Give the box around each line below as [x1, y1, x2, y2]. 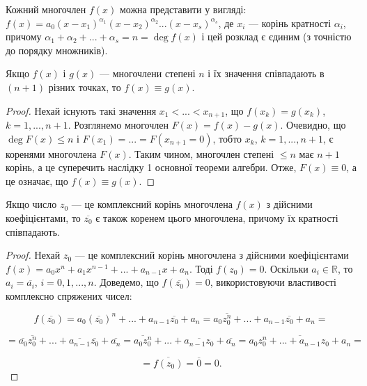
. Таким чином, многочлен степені [128, 146, 274, 161]
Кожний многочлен [6, 2, 86, 16]
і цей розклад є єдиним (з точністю [201, 29, 352, 44]
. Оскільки [264, 261, 309, 275]
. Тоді [189, 261, 213, 275]
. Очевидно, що [280, 118, 346, 132]
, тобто [212, 131, 242, 145]
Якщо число [6, 197, 57, 211]
